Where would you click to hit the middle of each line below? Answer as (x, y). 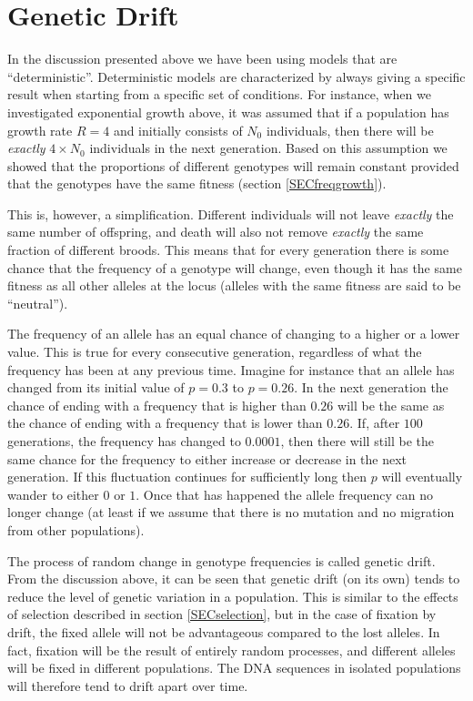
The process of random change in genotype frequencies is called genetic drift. (221, 560)
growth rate (40, 130)
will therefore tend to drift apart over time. (128, 685)
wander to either (53, 494)
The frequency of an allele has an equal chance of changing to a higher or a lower (234, 334)
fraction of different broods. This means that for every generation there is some (228, 250)
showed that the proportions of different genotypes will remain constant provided (233, 165)
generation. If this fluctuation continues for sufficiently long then (187, 477)
